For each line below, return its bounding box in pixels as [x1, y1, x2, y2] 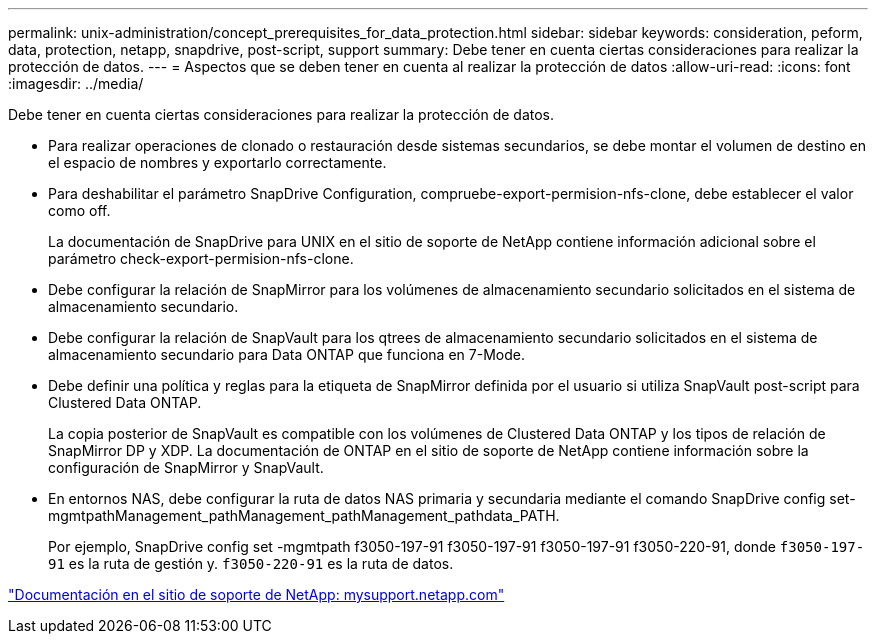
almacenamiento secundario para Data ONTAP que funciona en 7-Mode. [48, 346, 525, 363]
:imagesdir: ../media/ [8, 75, 144, 92]
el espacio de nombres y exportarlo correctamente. [48, 154, 387, 171]
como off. [48, 202, 111, 219]
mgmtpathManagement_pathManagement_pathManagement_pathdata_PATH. [48, 507, 560, 524]
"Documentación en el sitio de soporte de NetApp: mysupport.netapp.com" [8, 586, 505, 603]
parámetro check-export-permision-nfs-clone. [48, 250, 354, 267]
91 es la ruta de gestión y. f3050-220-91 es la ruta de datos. [48, 555, 454, 572]
